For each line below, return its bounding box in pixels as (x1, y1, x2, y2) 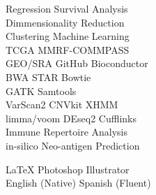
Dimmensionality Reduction (6, 15, 125, 29)
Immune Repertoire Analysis (6, 124, 128, 139)
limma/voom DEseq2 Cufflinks (6, 110, 136, 125)
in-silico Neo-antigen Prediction (6, 138, 140, 152)
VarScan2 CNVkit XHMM (6, 97, 118, 112)
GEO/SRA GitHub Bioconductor (6, 56, 148, 71)
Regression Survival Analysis (6, 1, 128, 15)
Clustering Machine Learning (6, 29, 130, 43)
